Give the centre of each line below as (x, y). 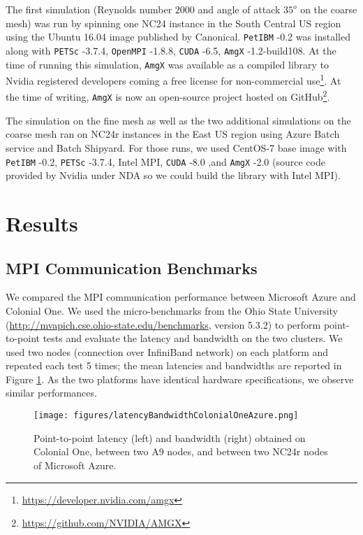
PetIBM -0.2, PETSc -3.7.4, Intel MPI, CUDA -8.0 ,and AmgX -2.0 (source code (165, 161)
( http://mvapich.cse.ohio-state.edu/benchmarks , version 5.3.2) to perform (163, 324)
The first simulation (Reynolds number (89, 9)
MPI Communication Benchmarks (132, 267)
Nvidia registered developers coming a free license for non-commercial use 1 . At (173, 79)
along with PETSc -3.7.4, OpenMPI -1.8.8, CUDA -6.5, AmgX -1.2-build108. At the (171, 50)
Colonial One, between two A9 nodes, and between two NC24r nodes (181, 451)
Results (42, 223)
